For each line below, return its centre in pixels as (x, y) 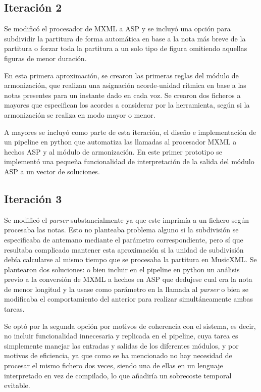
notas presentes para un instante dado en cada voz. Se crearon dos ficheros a (122, 95)
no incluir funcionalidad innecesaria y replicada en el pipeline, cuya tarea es (121, 336)
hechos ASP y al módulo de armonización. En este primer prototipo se (113, 151)
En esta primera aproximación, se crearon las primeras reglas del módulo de (121, 75)
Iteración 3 (33, 198)
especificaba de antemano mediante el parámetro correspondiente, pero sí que (124, 239)
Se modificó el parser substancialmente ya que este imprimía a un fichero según (127, 219)
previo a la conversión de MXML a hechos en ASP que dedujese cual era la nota (128, 279)
